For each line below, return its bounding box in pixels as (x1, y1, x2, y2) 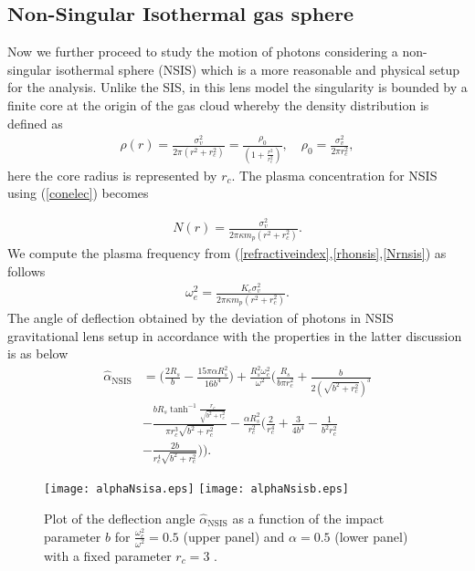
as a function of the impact (232, 508, 385, 527)
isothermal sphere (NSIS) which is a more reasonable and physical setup (56, 59, 460, 78)
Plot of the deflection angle (44, 508, 195, 527)
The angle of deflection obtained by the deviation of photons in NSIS (7, 308, 394, 327)
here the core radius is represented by (7, 165, 217, 184)
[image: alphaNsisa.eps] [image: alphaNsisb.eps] (44, 483, 349, 496)
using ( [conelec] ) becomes (7, 183, 149, 202)
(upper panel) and (183, 526, 285, 545)
